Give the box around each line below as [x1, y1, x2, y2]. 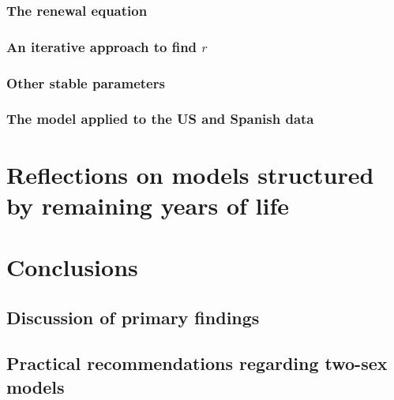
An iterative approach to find [6, 36, 197, 56]
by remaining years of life [6, 189, 290, 221]
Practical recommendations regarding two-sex [6, 351, 388, 376]
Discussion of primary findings [6, 305, 260, 329]
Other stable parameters [6, 73, 165, 92]
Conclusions [6, 251, 138, 283]
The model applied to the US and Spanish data [6, 109, 314, 129]
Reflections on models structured [6, 158, 374, 190]
